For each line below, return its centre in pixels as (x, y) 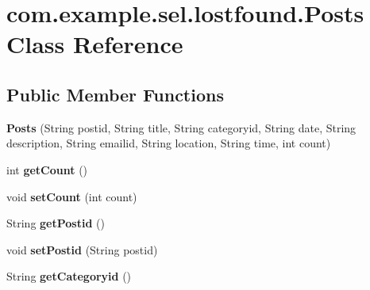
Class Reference (95, 44)
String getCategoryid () (69, 276)
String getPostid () (56, 223)
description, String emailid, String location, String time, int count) (169, 143)
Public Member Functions (115, 94)
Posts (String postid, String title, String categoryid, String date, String (181, 127)
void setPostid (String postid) (82, 249)
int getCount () (47, 169)
